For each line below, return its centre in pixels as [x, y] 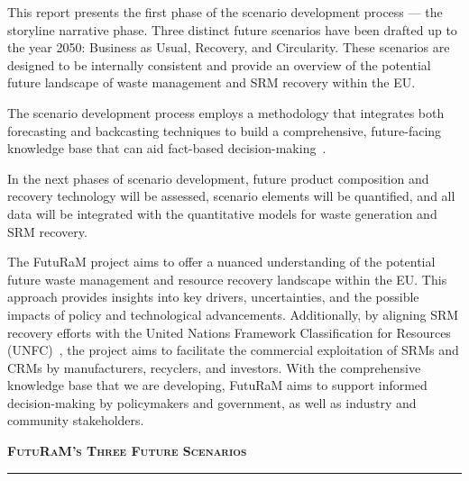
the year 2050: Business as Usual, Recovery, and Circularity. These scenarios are [229, 47]
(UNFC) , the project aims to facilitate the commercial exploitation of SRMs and [233, 350]
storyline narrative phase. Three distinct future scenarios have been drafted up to [232, 29]
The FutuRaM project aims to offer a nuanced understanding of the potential [221, 262]
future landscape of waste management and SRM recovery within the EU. [212, 82]
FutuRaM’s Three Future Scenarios [127, 451]
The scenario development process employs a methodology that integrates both [226, 112]
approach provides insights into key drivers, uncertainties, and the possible [213, 297]
